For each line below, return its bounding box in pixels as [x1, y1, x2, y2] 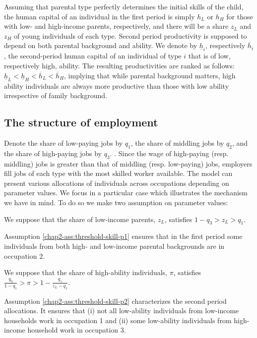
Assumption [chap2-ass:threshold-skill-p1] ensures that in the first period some [4, 231, 243, 241]
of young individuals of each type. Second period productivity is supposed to [14, 30, 247, 41]
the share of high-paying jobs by [4, 148, 102, 158]
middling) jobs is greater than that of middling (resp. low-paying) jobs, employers [4, 158, 253, 169]
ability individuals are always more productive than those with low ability [4, 80, 229, 91]
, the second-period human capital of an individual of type [4, 51, 182, 61]
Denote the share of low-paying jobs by [4, 137, 123, 148]
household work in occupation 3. [27, 325, 126, 335]
